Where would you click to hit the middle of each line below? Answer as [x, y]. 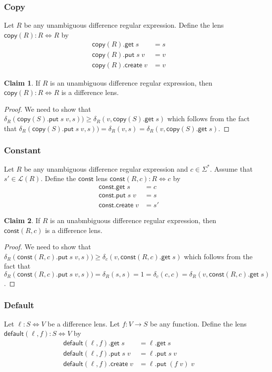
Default [19, 305]
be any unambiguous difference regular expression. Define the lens [124, 25]
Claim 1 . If [22, 82]
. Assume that [231, 168]
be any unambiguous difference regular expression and [106, 168]
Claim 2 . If [22, 220]
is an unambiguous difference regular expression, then [131, 82]
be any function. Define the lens [198, 323]
